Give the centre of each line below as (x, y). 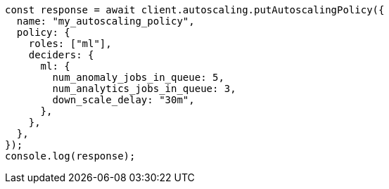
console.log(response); (70, 156)
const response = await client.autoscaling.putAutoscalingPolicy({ (195, 10)
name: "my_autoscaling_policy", (106, 21)
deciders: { (61, 55)
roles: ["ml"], (70, 44)
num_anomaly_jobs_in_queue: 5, (138, 77)
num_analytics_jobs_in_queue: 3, (144, 89)
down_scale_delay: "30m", (123, 100)
